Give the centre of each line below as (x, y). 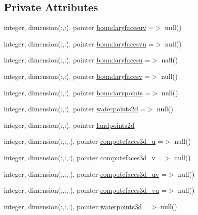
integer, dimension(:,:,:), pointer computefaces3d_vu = (85, 190)
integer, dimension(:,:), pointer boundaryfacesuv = (79, 27)
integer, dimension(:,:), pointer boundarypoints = (77, 92)
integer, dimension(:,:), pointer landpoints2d (69, 125)
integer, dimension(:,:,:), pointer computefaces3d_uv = (85, 174)
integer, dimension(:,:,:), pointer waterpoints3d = (77, 206)
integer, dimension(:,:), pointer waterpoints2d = (75, 109)
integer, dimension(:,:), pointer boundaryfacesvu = (79, 43)
